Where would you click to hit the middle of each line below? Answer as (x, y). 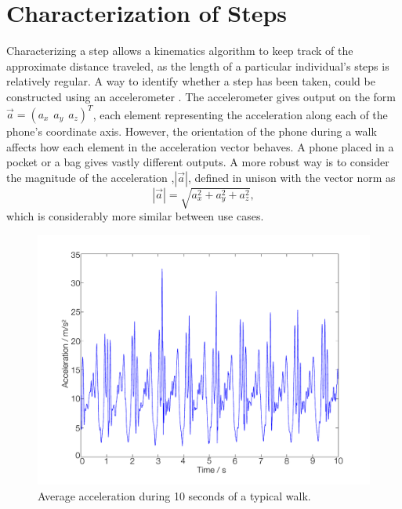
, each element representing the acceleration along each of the (240, 114)
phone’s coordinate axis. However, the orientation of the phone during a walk (192, 131)
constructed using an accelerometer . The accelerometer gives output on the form (201, 96)
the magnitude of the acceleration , (91, 177)
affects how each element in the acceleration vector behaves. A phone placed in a (200, 146)
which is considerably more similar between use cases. (135, 216)
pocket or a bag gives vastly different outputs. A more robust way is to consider (198, 162)
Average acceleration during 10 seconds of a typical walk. (174, 495)
